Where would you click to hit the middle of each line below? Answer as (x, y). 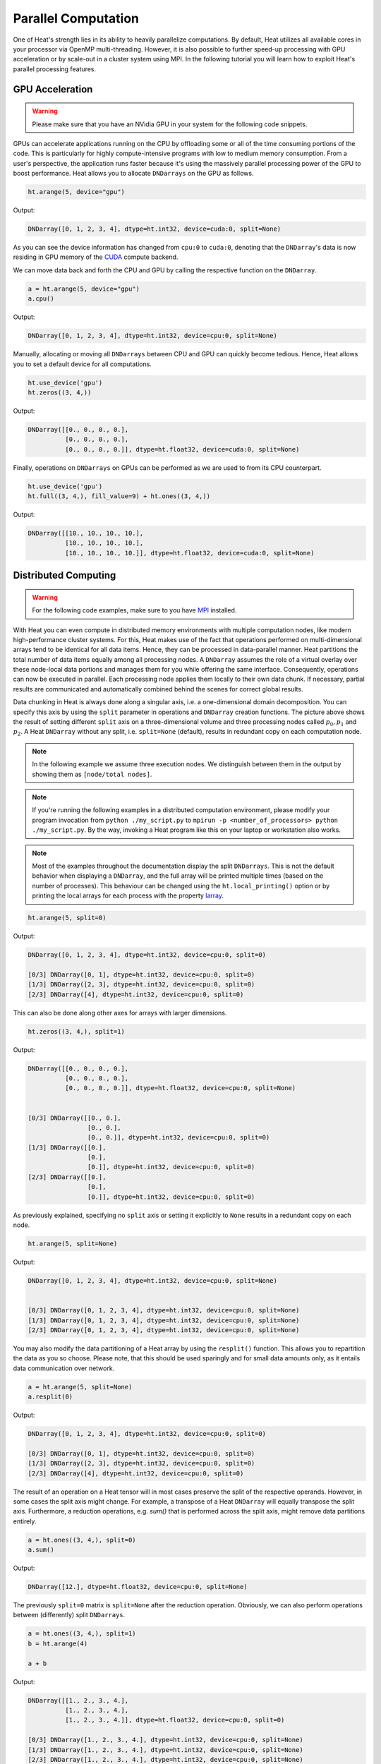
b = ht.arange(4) (58, 1643)
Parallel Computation (76, 18)
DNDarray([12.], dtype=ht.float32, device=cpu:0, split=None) (138, 1587)
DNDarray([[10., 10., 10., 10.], (86, 533)
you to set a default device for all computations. (82, 364)
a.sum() (41, 1550)
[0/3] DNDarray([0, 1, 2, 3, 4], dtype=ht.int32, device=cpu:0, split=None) (164, 1310)
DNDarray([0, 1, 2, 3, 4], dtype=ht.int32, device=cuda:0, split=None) (155, 229)
